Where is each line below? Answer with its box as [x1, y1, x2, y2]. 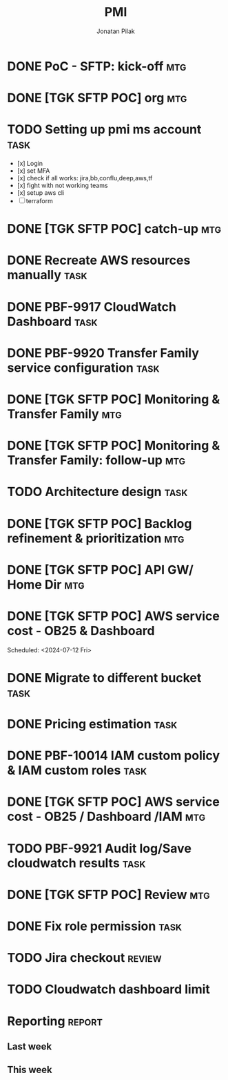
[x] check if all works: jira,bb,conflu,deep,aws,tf [17, 174, 153, 182]
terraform [25, 197, 53, 205]
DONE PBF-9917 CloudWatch [7, 299, 177, 314]
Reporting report [7, 1013, 103, 1029]
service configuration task [7, 360, 160, 375]
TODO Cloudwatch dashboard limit [7, 982, 210, 997]
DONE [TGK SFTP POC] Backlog [7, 515, 192, 531]
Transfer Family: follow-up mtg [7, 453, 186, 468]
